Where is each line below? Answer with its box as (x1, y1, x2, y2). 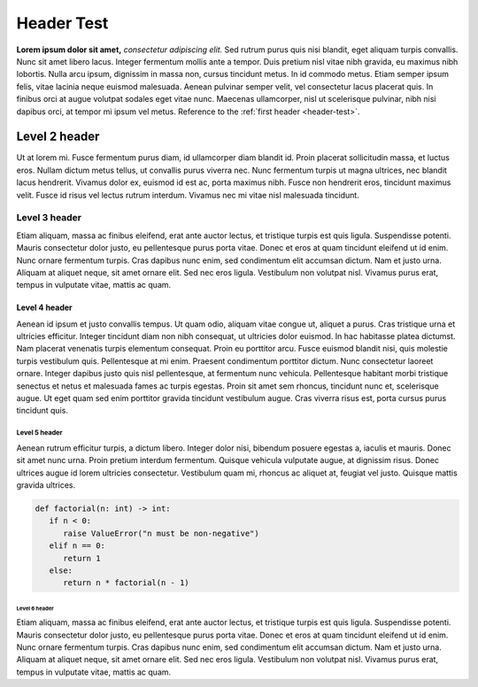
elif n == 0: (49, 541, 106, 551)
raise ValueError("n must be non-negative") (63, 528, 260, 538)
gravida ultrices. (16, 479, 75, 490)
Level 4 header (16, 302, 73, 313)
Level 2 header (16, 129, 100, 144)
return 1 (63, 553, 101, 563)
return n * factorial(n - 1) (63, 578, 189, 588)
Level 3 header (16, 212, 82, 224)
